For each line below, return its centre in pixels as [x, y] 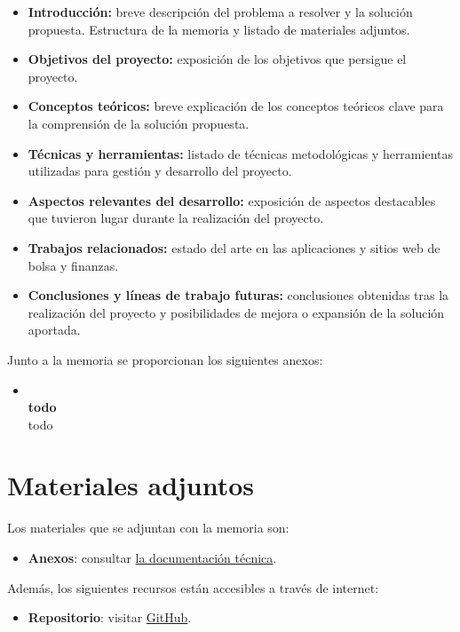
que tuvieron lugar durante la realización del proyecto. [176, 218]
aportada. [54, 330]
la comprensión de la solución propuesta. [139, 123]
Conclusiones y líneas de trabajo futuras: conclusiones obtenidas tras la [238, 295]
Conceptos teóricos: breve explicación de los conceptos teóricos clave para [236, 106]
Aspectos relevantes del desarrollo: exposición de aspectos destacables [232, 200]
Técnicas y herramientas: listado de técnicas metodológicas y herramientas [240, 153]
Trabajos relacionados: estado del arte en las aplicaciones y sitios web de [234, 247]
